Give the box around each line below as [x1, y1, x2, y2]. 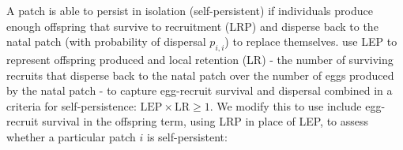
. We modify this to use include [209, 97, 362, 114]
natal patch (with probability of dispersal [6, 33, 206, 50]
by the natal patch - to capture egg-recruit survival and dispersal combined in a [6, 82, 393, 99]
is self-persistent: [147, 128, 228, 144]
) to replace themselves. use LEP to [224, 33, 397, 50]
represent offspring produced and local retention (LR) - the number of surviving [6, 51, 394, 67]
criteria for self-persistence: [6, 97, 137, 114]
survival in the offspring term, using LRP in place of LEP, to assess [42, 113, 369, 129]
